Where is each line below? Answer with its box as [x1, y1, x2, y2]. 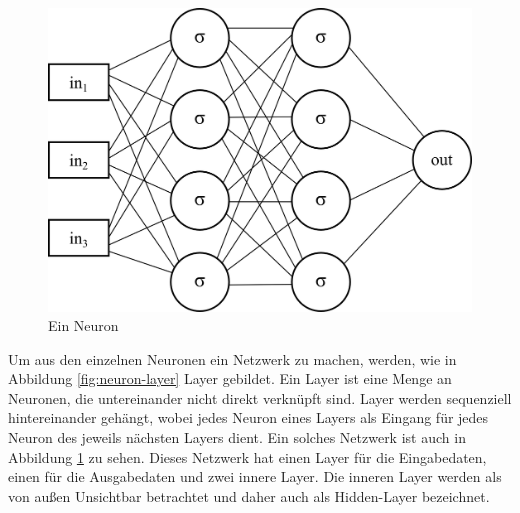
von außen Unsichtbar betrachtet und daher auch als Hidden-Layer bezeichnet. [8, 485, 490, 506]
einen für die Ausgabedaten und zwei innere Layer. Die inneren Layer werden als [8, 466, 502, 487]
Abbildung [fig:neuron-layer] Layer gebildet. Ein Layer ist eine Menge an [8, 368, 452, 389]
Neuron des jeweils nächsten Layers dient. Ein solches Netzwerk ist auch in [8, 427, 466, 448]
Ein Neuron [48, 315, 119, 336]
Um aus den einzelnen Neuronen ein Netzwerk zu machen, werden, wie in [8, 348, 457, 369]
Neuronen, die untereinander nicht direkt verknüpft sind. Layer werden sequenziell [8, 387, 512, 408]
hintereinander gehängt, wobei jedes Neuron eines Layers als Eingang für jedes [8, 407, 489, 428]
